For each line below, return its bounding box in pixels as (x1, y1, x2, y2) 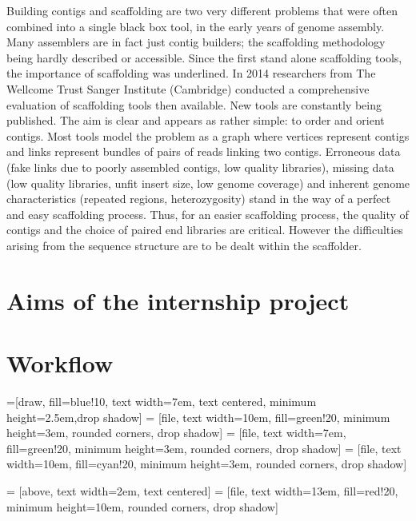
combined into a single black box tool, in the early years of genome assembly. (6, 18, 385, 34)
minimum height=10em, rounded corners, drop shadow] (6, 498, 278, 515)
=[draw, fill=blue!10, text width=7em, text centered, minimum (6, 393, 317, 409)
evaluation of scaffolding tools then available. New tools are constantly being (6, 96, 382, 113)
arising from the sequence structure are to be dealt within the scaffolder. (6, 237, 362, 253)
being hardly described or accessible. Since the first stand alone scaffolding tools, (6, 49, 402, 66)
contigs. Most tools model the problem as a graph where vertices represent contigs (6, 127, 410, 144)
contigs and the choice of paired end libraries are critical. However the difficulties (6, 221, 403, 238)
